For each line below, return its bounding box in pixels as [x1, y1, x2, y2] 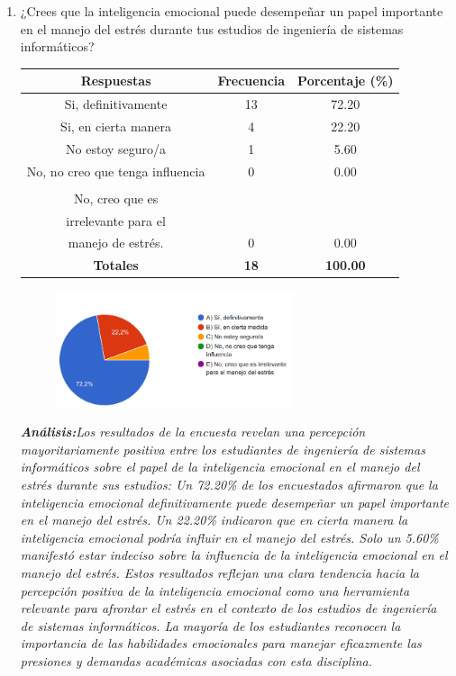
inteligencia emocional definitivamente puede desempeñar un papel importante [20, 492, 449, 511]
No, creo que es [73, 188, 159, 207]
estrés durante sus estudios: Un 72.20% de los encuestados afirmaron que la [20, 474, 438, 493]
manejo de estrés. [68, 233, 164, 252]
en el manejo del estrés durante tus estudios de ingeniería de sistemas [20, 19, 404, 38]
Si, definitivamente [64, 95, 168, 113]
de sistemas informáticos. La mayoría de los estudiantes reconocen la [20, 616, 401, 635]
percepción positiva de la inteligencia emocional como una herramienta [20, 581, 410, 599]
